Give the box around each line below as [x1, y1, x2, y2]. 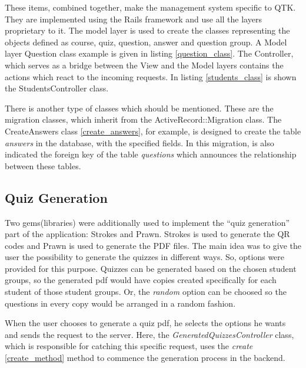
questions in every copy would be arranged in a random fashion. [5, 297, 236, 309]
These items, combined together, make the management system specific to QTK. [5, 1, 296, 13]
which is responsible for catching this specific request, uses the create [5, 340, 253, 352]
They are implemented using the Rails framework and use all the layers [5, 12, 262, 25]
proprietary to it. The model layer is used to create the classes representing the [5, 24, 290, 37]
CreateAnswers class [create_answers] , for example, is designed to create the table [5, 124, 301, 137]
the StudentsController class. [5, 82, 109, 94]
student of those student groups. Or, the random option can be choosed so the [5, 285, 287, 298]
